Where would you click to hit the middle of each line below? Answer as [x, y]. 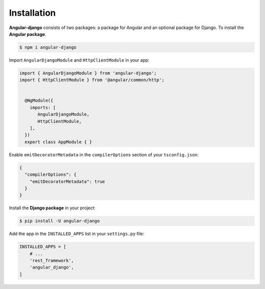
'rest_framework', [52, 261]
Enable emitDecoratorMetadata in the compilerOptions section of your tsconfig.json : [104, 154]
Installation [32, 13]
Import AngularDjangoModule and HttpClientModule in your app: [79, 60]
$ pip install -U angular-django [60, 221]
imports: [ [43, 107]
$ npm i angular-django [48, 47]
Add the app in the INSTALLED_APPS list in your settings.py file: [77, 234]
